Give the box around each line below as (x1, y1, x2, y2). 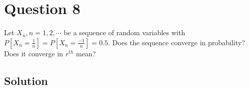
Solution (4, 72, 48, 88)
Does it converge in (4, 48, 63, 58)
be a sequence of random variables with (63, 27, 185, 38)
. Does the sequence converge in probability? (108, 37, 245, 47)
